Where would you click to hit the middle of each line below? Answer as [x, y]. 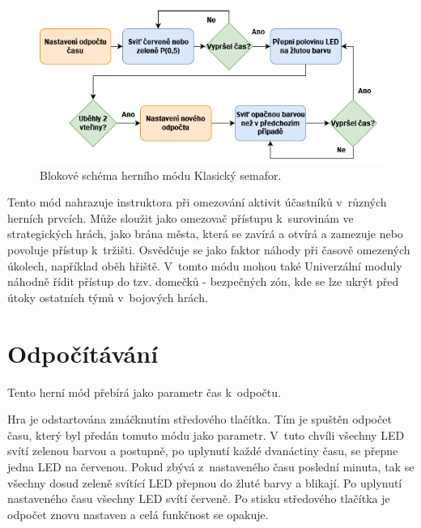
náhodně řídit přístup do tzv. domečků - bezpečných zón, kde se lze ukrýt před [203, 281]
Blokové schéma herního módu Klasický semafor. [161, 175]
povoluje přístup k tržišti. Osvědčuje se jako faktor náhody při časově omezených [209, 250]
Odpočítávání [83, 353]
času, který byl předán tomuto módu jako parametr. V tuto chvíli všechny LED [206, 434]
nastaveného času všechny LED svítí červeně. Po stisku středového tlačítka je [199, 498]
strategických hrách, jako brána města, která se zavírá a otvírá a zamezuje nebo [205, 234]
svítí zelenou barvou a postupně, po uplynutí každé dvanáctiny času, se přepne [203, 451]
